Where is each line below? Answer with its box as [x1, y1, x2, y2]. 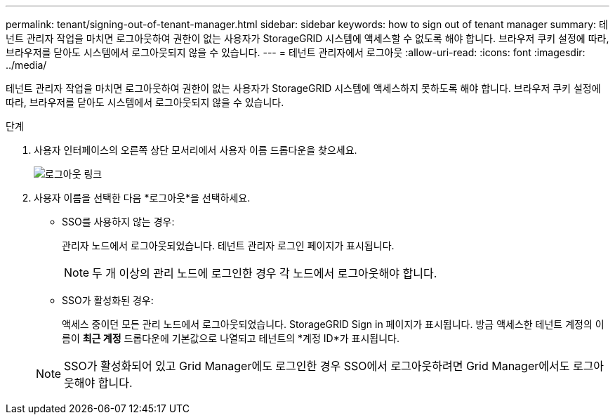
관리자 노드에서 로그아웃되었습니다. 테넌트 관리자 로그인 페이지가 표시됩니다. [62, 239, 395, 251]
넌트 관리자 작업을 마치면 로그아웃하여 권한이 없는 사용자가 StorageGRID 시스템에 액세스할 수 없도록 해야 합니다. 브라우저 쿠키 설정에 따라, [6, 32, 609, 44]
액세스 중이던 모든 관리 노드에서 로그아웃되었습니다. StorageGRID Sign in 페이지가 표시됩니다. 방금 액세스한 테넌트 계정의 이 [62, 318, 604, 330]
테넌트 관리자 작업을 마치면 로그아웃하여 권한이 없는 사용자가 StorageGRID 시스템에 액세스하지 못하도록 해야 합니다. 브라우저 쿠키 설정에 [6, 82, 601, 94]
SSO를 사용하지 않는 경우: [62, 216, 175, 228]
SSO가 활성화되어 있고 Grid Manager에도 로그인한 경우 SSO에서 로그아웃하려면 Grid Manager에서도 [64, 359, 570, 373]
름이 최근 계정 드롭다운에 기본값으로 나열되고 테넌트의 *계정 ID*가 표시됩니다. [62, 332, 399, 344]
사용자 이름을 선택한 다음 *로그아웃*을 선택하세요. [34, 192, 251, 204]
